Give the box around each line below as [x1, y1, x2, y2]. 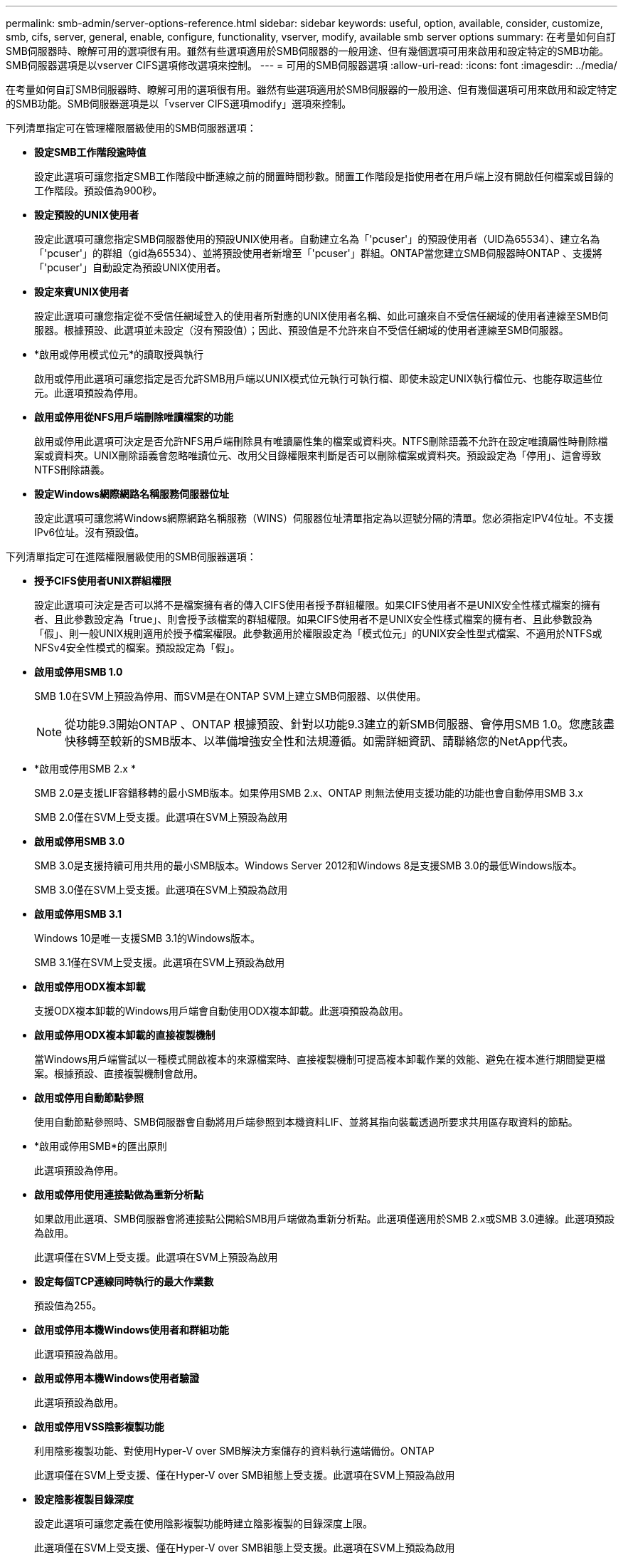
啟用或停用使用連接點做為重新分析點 [34, 1188, 203, 1200]
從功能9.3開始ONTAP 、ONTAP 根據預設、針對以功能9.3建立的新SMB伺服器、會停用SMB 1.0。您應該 [65, 717, 603, 731]
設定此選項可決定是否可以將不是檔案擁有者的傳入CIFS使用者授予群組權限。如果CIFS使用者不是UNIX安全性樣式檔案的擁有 [34, 599, 601, 611]
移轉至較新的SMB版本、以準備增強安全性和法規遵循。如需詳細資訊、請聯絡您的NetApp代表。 [76, 734, 575, 748]
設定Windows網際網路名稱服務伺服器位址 [34, 488, 229, 500]
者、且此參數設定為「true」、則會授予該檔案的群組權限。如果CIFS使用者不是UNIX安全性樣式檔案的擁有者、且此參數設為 [34, 613, 592, 625]
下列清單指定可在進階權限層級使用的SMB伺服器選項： [6, 550, 257, 562]
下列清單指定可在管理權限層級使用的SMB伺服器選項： [6, 122, 257, 134]
